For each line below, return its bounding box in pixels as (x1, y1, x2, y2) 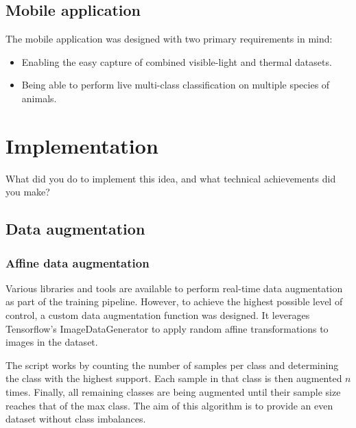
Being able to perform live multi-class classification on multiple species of (21, 78, 330, 92)
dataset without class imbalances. (5, 412, 146, 426)
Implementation (5, 131, 158, 159)
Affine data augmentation (5, 254, 150, 271)
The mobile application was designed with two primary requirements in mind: (5, 32, 333, 46)
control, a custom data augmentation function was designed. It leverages (5, 308, 310, 322)
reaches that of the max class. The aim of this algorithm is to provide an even (5, 398, 333, 412)
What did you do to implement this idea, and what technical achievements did (5, 171, 336, 185)
